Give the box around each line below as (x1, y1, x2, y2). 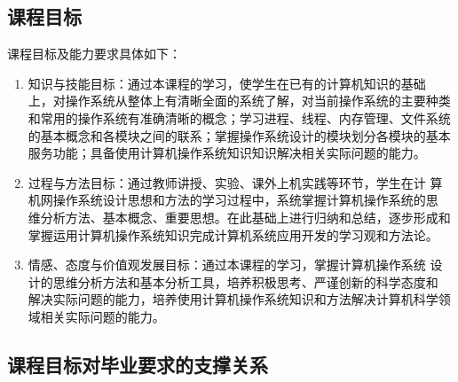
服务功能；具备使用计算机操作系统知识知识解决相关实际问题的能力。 (28, 144, 426, 162)
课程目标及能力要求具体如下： (7, 44, 181, 63)
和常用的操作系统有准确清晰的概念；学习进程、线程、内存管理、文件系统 (28, 108, 451, 127)
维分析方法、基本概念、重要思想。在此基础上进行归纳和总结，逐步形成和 (28, 207, 451, 226)
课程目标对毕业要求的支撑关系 (7, 350, 268, 378)
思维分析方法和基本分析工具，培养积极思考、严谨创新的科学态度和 (52, 272, 438, 291)
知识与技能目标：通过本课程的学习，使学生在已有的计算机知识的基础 (28, 74, 426, 92)
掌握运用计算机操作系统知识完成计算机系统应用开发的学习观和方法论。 (28, 225, 438, 244)
